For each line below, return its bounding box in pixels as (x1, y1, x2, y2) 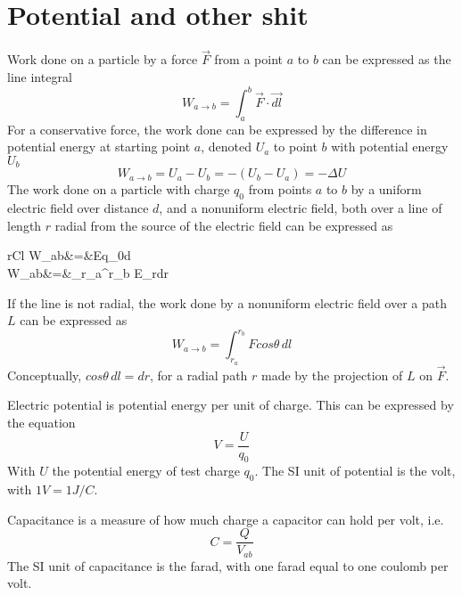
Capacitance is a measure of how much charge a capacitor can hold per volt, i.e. (7, 509, 444, 528)
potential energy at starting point (7, 137, 191, 156)
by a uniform (351, 180, 422, 199)
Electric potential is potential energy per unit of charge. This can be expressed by (7, 395, 454, 414)
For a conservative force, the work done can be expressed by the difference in (7, 119, 427, 138)
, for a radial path (149, 365, 248, 384)
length (7, 216, 42, 234)
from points (248, 180, 312, 199)
